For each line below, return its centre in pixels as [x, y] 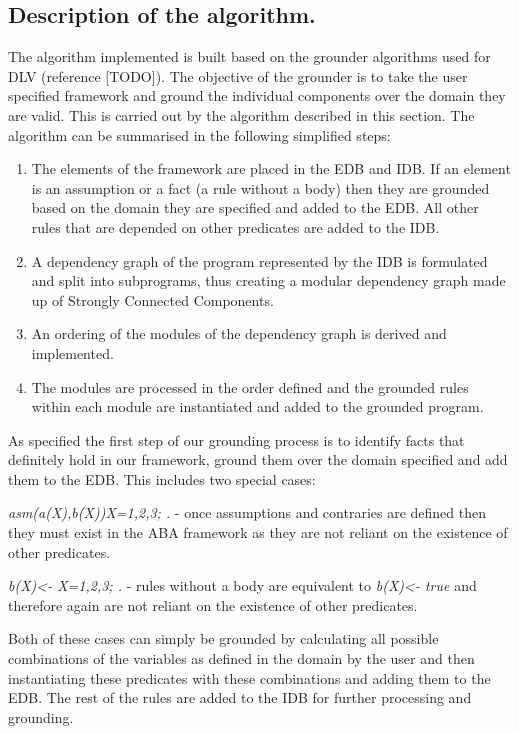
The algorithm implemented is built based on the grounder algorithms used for [249, 56]
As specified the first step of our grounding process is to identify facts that [236, 439]
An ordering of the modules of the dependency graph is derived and [239, 333]
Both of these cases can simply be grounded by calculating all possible [223, 638]
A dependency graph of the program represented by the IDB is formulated [259, 260]
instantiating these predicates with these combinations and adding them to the [249, 677]
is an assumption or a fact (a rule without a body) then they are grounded [260, 187]
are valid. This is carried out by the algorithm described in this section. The [241, 114]
